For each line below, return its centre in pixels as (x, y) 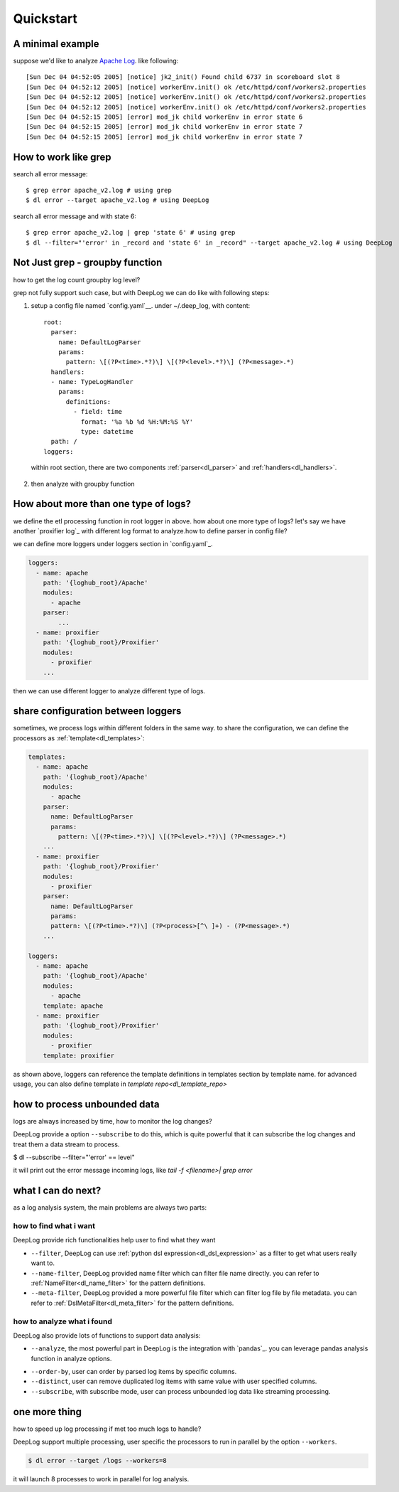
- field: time (98, 412)
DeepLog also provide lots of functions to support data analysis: (107, 1335)
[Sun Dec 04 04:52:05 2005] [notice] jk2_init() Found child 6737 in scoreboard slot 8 (183, 77)
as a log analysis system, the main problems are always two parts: (110, 1208)
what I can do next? (57, 1191)
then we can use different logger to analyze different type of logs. (109, 691)
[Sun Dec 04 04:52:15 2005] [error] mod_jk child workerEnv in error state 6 (164, 117)
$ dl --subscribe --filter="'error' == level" (74, 1157)
